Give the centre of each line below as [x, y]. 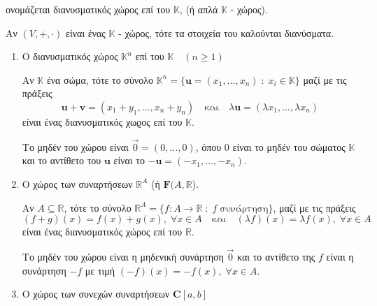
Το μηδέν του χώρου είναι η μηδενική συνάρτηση [123, 256]
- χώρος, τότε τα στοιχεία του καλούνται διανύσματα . [226, 32]
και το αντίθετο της [276, 256]
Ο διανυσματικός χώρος [70, 56]
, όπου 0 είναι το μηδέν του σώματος [270, 146]
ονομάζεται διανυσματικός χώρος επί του [88, 9]
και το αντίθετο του [62, 160]
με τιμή [100, 270]
